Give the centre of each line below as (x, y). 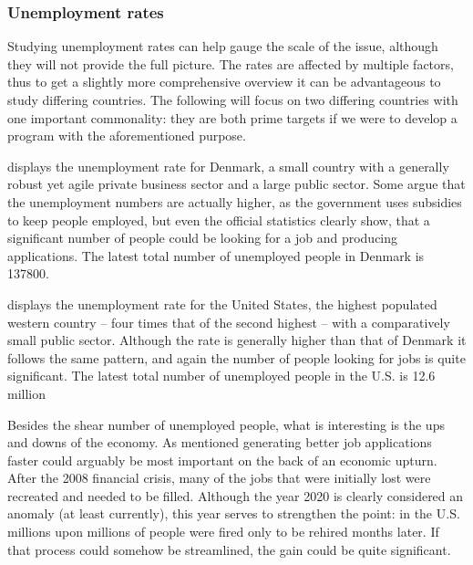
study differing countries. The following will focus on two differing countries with (233, 99)
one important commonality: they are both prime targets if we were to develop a (232, 117)
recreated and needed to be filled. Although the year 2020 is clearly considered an (236, 495)
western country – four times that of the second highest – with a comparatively (229, 322)
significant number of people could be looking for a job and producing (203, 238)
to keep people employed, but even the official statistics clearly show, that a (219, 220)
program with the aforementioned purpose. (127, 136)
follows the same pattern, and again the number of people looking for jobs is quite (236, 357)
